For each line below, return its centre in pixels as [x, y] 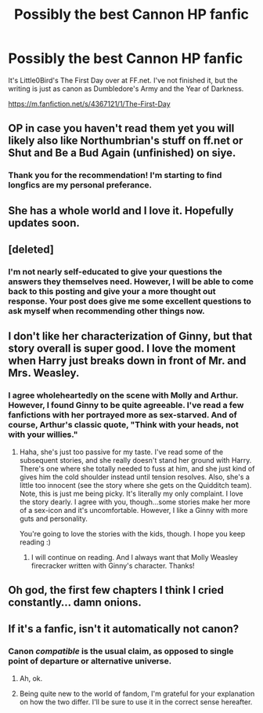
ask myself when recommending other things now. [106, 311]
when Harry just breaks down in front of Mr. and [127, 361]
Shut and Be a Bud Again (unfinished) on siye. [122, 153]
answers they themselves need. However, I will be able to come [131, 282]
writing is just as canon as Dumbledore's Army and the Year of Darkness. [126, 89]
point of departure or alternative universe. [90, 661]
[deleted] [31, 250]
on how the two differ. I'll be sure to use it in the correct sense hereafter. [136, 702]
